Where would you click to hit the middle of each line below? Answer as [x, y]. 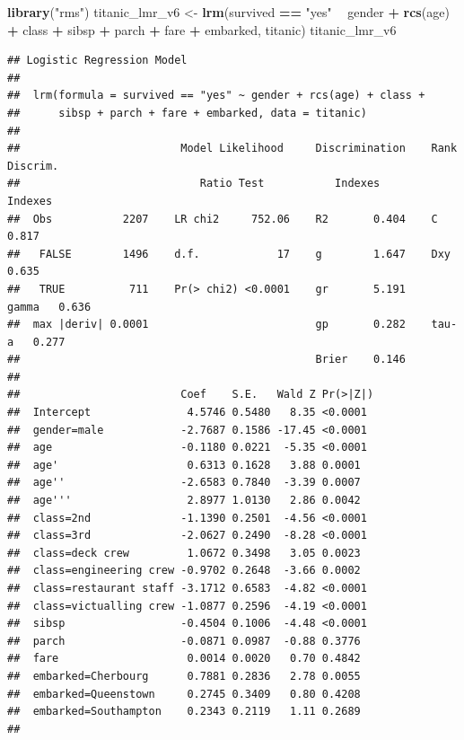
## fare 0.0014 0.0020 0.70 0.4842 [184, 659]
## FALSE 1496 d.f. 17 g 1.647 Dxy [229, 254]
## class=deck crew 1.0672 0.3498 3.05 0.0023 [184, 553]
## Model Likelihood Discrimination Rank [232, 149]
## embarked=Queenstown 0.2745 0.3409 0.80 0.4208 [184, 694]
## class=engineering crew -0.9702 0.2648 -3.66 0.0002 [184, 571]
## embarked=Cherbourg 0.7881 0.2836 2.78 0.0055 [184, 676]
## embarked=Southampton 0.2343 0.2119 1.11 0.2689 [184, 712]
